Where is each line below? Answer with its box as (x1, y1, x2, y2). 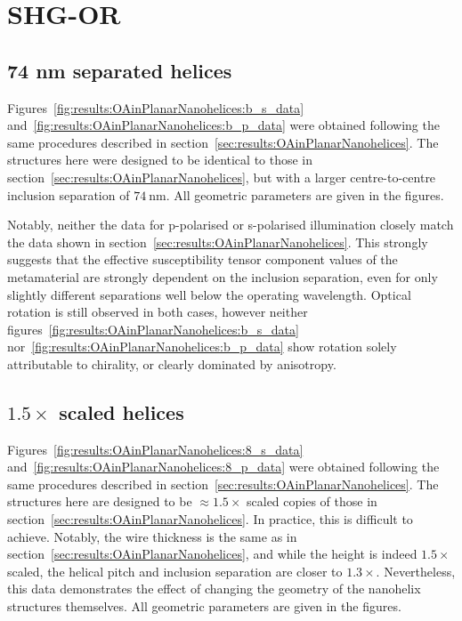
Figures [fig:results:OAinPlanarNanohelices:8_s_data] (7, 440, 304, 458)
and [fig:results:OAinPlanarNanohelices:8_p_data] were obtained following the (7, 457, 440, 476)
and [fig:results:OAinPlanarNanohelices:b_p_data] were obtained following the (7, 116, 440, 134)
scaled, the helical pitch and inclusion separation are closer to (7, 561, 343, 580)
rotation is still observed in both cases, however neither (7, 302, 308, 321)
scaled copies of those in (247, 492, 377, 511)
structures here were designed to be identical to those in (7, 150, 313, 169)
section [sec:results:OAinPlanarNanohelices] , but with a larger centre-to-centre (7, 167, 436, 186)
